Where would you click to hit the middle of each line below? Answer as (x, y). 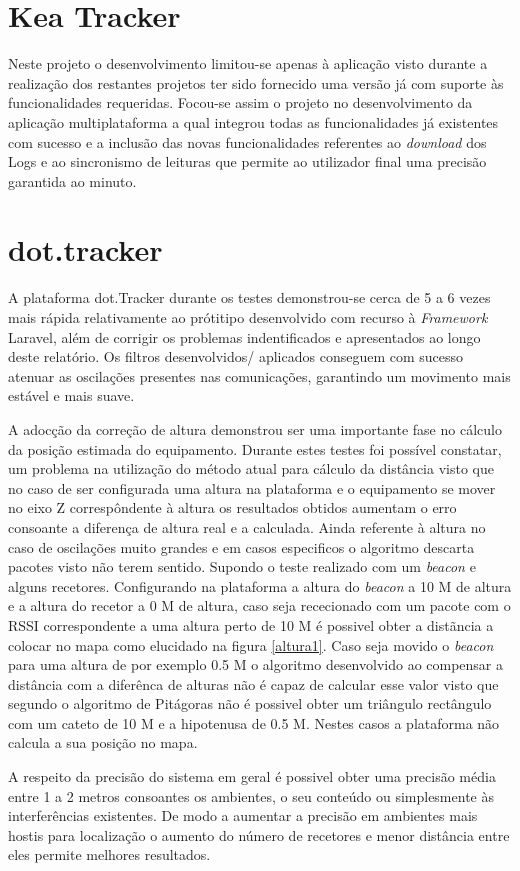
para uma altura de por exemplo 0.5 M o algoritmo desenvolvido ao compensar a (256, 664)
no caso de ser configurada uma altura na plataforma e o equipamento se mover (252, 487)
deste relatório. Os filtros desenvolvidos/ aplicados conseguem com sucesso (236, 356)
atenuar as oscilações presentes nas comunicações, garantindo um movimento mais (259, 375)
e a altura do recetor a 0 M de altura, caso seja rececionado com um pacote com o (259, 605)
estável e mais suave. (71, 395)
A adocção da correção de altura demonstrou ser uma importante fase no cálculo (255, 428)
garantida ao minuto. (72, 180)
